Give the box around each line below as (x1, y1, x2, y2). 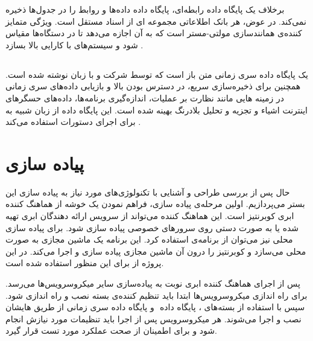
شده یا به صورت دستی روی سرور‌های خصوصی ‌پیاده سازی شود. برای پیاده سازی (5, 221, 299, 234)
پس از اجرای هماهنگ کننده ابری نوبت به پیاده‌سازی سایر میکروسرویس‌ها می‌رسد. (5, 277, 300, 290)
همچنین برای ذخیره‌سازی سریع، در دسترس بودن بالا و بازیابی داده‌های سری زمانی (5, 80, 301, 92)
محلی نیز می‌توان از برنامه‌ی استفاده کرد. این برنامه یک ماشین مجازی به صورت (5, 233, 293, 246)
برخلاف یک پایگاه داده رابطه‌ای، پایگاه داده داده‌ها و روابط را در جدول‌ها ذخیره (5, 3, 285, 15)
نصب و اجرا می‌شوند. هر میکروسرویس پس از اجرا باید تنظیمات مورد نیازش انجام (5, 312, 302, 325)
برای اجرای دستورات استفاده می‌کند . (5, 115, 141, 128)
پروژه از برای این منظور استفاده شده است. (5, 257, 164, 269)
